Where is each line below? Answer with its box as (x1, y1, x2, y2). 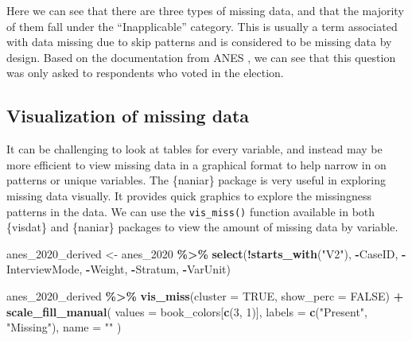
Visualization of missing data (6, 103, 250, 128)
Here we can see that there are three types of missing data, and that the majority (6, 2, 404, 18)
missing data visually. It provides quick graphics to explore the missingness (6, 187, 371, 203)
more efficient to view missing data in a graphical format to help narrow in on (6, 156, 387, 172)
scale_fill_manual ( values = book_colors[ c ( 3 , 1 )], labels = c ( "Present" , (6, 303, 367, 320)
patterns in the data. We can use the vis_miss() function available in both (6, 203, 375, 219)
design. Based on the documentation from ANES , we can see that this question (6, 48, 396, 65)
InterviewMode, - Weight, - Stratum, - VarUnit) (6, 261, 231, 277)
